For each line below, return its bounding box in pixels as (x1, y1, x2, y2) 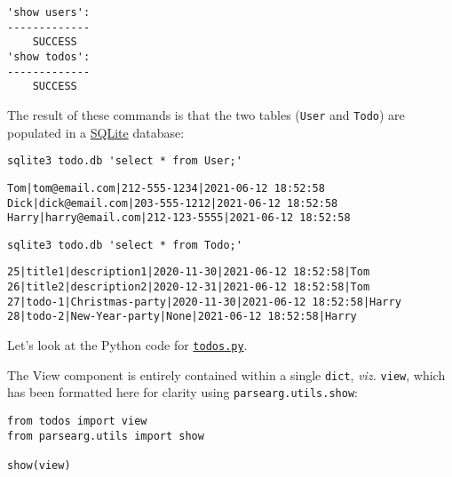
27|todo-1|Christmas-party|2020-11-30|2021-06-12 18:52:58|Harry (7, 295, 401, 308)
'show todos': (7, 50, 91, 63)
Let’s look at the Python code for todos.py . (7, 336, 248, 354)
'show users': (7, 6, 91, 19)
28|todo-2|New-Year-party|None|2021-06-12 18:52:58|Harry (7, 310, 357, 323)
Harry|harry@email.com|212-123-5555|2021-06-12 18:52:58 (7, 211, 351, 225)
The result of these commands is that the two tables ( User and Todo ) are (7, 105, 405, 123)
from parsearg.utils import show (7, 429, 204, 442)
